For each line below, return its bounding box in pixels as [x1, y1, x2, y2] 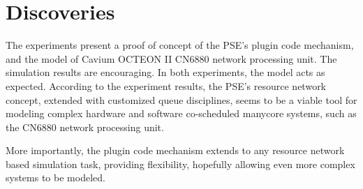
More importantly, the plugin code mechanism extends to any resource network [6, 143, 345, 158]
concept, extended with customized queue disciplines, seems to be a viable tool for [6, 92, 357, 107]
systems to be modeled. [6, 170, 105, 185]
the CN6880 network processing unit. [6, 119, 164, 134]
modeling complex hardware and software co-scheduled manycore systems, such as [6, 106, 357, 121]
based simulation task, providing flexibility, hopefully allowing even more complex [6, 156, 355, 171]
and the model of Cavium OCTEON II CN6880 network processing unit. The [6, 51, 337, 66]
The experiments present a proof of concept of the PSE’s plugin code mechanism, [6, 38, 354, 52]
